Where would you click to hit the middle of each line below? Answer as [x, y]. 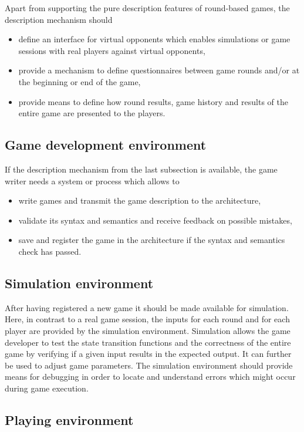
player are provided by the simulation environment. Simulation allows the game [148, 330]
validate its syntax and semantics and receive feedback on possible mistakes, [155, 220]
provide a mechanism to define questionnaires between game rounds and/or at [159, 70]
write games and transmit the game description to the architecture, [140, 200]
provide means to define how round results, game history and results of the [153, 101]
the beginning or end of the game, [80, 81]
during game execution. [47, 388]
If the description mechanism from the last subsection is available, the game [141, 169]
